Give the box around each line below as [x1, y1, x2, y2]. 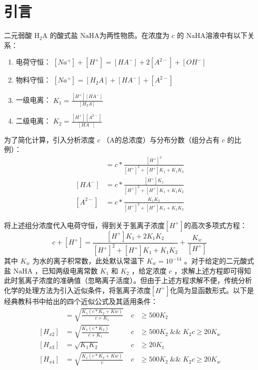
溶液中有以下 [205, 30, 248, 40]
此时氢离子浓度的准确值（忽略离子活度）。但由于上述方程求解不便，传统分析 [4, 275, 252, 285]
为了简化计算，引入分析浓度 [4, 134, 95, 144]
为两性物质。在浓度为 [99, 30, 170, 40]
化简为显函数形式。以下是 [170, 284, 254, 295]
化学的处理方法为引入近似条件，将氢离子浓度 [4, 284, 151, 295]
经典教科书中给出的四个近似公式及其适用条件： [4, 295, 158, 306]
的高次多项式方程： [184, 219, 247, 230]
